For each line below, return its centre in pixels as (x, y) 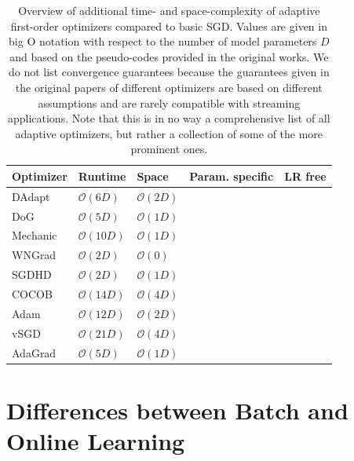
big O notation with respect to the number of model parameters (163, 41)
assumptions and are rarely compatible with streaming (169, 102)
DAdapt (31, 196)
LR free (305, 176)
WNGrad (34, 255)
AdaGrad (34, 352)
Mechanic (35, 235)
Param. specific (232, 176)
